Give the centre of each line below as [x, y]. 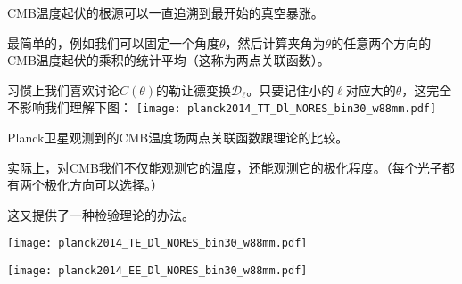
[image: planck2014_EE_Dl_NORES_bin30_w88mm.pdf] [157, 271]
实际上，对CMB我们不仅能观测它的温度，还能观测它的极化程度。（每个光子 [225, 167]
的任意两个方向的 [381, 42]
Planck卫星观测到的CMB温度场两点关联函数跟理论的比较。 [178, 138]
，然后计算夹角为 [275, 42]
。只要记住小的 [290, 89]
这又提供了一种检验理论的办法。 [101, 214]
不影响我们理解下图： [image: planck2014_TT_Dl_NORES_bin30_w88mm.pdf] [222, 107]
